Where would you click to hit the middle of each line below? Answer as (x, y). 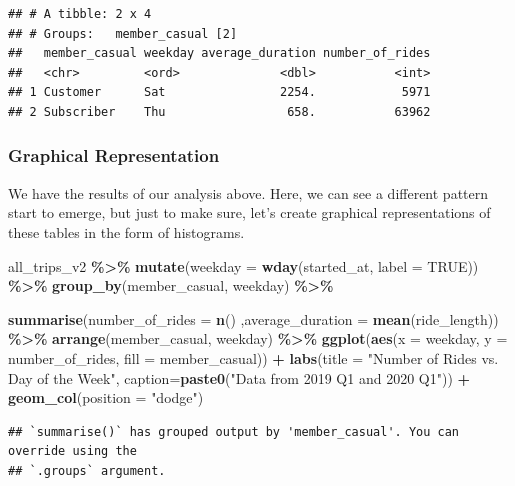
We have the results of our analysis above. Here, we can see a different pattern (248, 192)
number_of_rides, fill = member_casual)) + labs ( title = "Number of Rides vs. (253, 357)
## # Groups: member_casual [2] (123, 33)
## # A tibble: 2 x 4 (80, 14)
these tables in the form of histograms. (126, 231)
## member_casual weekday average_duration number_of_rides (219, 53)
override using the (72, 451)
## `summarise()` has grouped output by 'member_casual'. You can (234, 431)
